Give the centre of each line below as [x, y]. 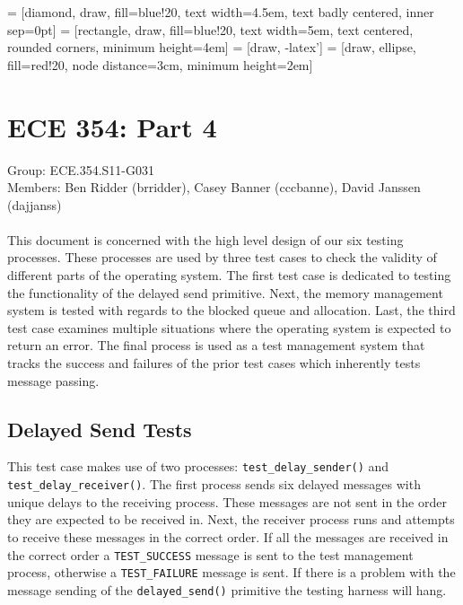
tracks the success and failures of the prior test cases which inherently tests [214, 363]
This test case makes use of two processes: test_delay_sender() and [198, 466]
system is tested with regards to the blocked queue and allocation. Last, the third [231, 310]
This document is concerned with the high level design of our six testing [205, 239]
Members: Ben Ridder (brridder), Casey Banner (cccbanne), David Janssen [214, 187]
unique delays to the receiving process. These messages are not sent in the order [227, 501]
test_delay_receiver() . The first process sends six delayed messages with [214, 484]
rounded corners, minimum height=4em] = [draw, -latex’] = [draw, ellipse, [212, 47]
